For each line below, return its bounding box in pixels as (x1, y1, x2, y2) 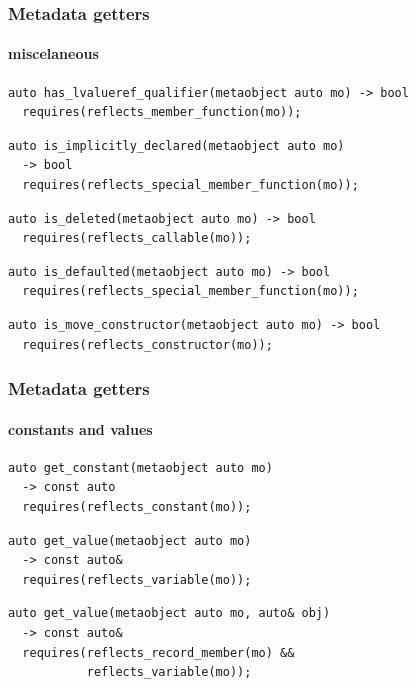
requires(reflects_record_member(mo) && (22, 645, 295, 660)
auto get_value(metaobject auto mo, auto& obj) (8, 606, 331, 621)
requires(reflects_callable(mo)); (22, 231, 252, 246)
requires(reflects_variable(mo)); (22, 572, 252, 587)
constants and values (8, 418, 153, 439)
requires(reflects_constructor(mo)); (22, 337, 273, 352)
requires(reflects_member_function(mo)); (22, 105, 302, 120)
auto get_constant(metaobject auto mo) (8, 460, 273, 475)
